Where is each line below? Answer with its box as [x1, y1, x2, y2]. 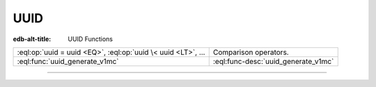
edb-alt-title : [13, 35, 52, 43]
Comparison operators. [212, 47, 289, 57]
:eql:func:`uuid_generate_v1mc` [17, 56, 119, 66]
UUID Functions [68, 35, 113, 43]
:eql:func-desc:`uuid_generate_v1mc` [212, 56, 334, 66]
